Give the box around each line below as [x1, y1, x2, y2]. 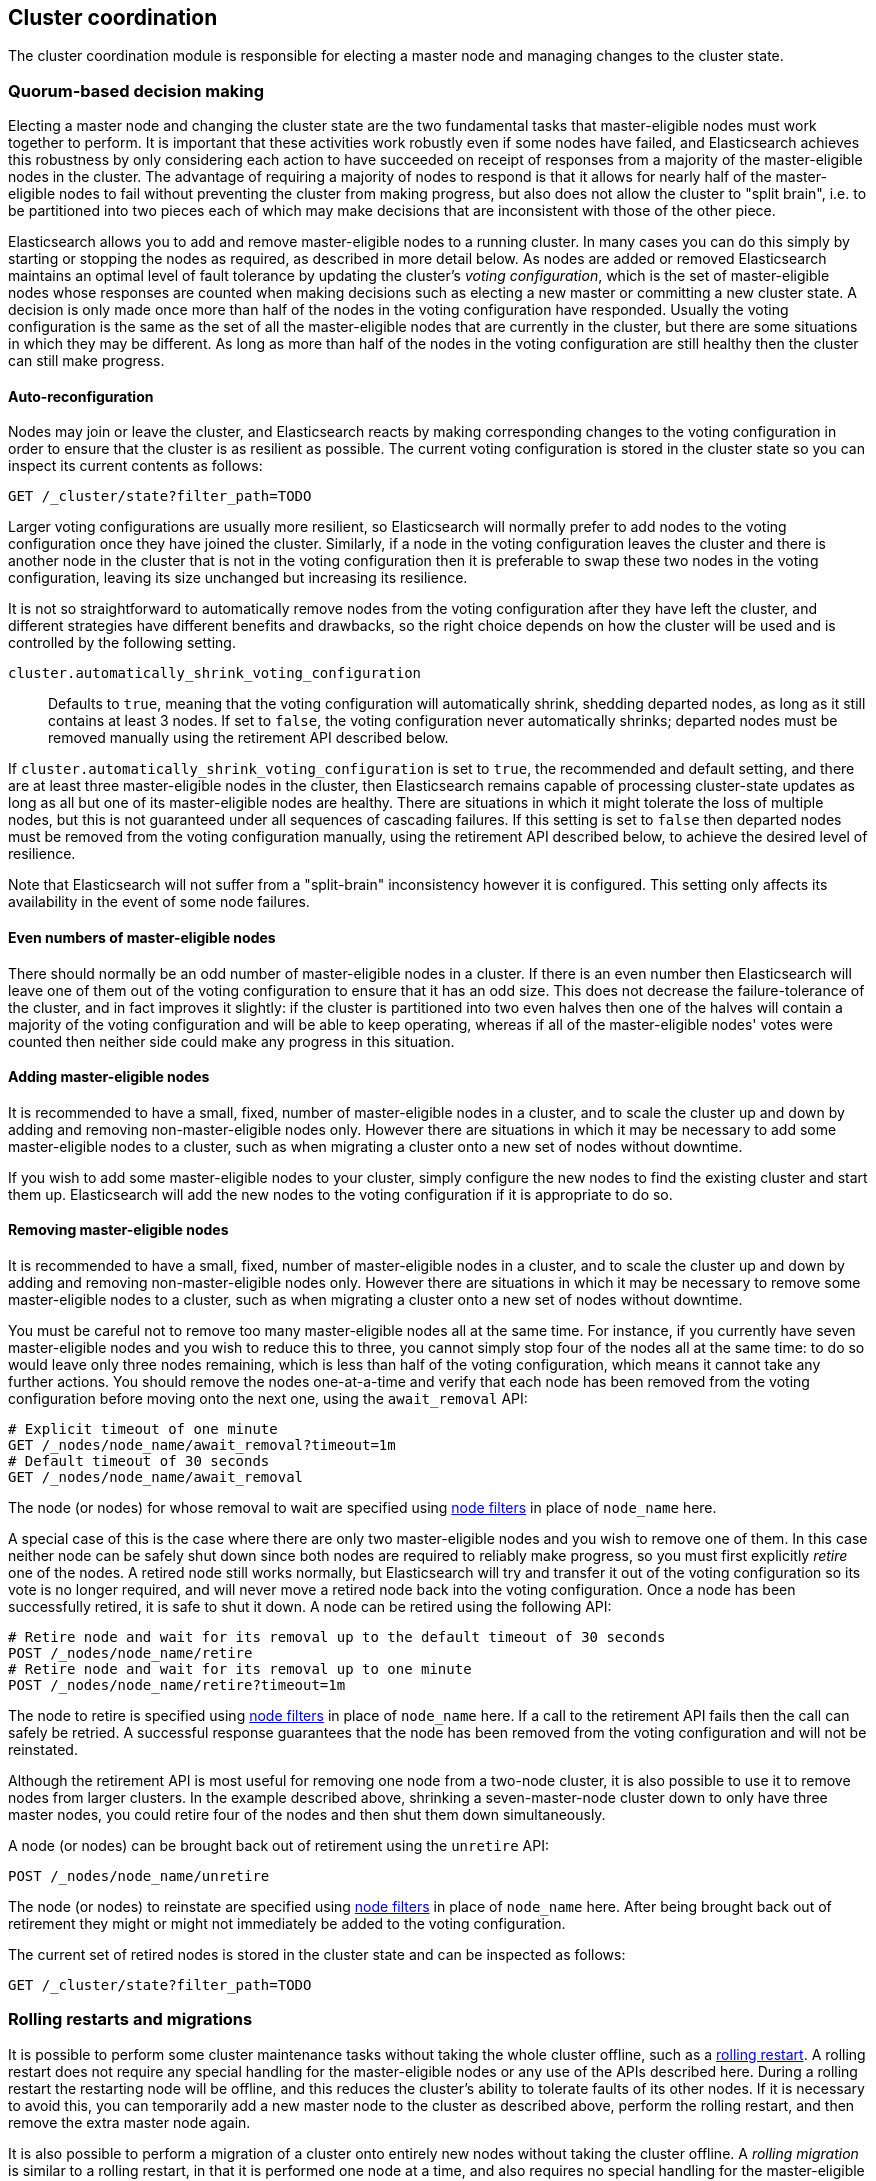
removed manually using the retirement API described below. [48, 729, 449, 747]
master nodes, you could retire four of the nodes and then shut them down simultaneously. [8, 1806, 606, 1824]
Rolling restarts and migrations [8, 2009, 253, 2030]
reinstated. [8, 1741, 78, 1759]
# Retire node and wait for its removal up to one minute [8, 1661, 472, 1678]
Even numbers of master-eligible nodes [8, 929, 276, 946]
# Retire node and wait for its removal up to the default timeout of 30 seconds [8, 1629, 666, 1646]
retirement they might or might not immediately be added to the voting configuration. [8, 1915, 566, 1933]
